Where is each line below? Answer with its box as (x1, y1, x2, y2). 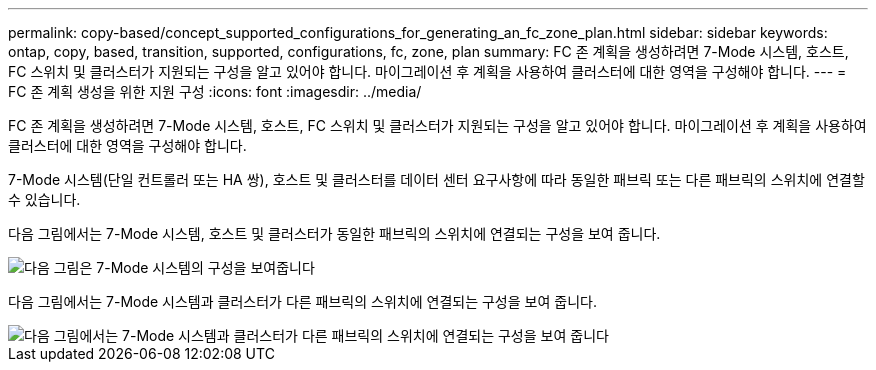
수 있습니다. (8, 191, 81, 208)
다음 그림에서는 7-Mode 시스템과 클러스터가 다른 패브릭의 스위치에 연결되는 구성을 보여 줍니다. (8, 293, 597, 310)
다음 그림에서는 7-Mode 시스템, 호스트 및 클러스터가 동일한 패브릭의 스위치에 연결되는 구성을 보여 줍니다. (8, 225, 661, 242)
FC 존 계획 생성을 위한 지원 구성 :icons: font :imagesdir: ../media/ (8, 83, 422, 100)
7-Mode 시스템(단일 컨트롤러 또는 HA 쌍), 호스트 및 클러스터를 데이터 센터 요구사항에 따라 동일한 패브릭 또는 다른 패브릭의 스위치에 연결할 (8, 171, 865, 188)
